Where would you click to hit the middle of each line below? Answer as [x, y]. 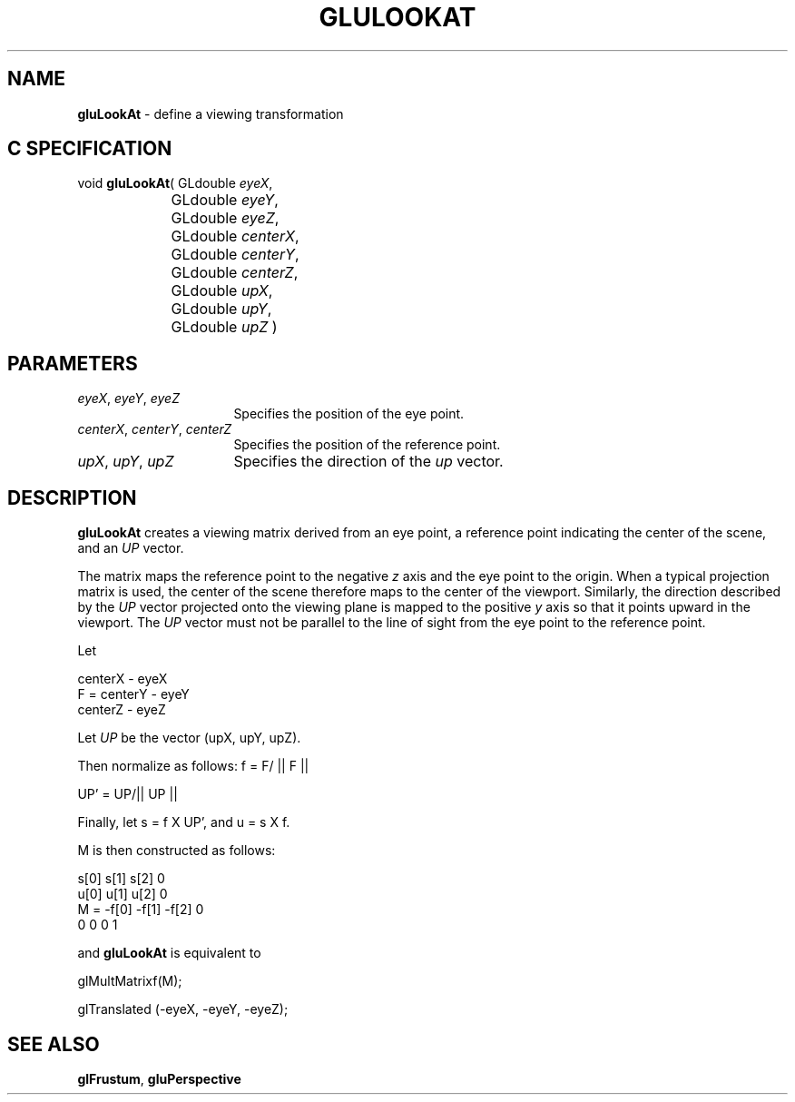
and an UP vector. [131, 548]
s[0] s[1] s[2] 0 [121, 879]
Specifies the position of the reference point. [367, 445]
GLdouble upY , [221, 309]
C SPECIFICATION [90, 149]
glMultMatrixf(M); [130, 981]
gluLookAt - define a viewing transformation [211, 113]
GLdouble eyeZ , [225, 218]
